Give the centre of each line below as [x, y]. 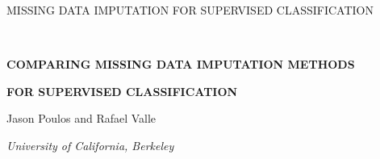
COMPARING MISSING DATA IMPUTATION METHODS [181, 64]
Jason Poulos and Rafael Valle [81, 118]
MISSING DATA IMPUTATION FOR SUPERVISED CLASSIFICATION [190, 10]
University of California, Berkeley [90, 145]
